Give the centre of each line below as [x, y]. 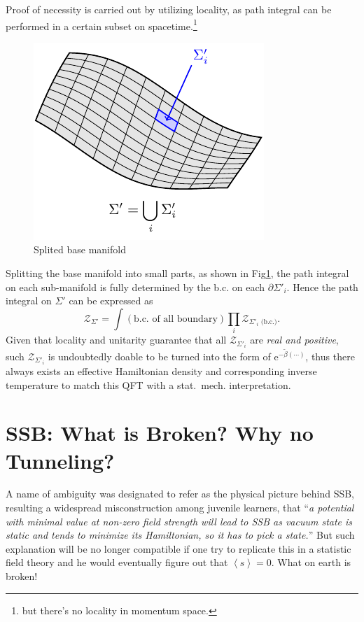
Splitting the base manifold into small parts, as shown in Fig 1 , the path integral [177, 273]
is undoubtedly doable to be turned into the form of [159, 356]
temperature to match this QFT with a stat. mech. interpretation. [148, 384]
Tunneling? [60, 460]
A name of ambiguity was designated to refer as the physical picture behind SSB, [180, 494]
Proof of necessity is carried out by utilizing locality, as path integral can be [169, 9]
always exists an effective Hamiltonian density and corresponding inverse [161, 370]
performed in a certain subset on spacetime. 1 [101, 24]
